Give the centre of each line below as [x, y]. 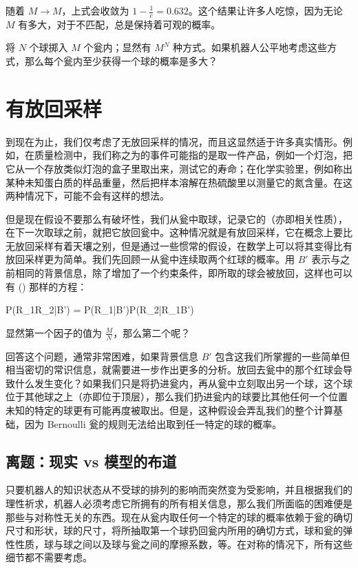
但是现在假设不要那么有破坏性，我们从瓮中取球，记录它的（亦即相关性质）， [177, 218]
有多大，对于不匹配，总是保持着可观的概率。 [119, 24]
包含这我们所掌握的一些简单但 [283, 356]
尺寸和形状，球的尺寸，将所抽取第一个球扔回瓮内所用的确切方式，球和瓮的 [174, 530]
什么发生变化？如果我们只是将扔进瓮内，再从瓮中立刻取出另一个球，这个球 [183, 383]
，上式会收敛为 [95, 10]
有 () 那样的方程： [46, 286]
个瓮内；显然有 [117, 47]
